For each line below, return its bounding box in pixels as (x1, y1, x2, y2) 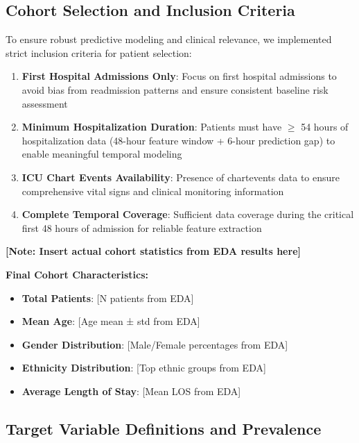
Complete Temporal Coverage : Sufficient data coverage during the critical (21, 207, 354, 221)
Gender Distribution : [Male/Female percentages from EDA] (21, 337, 288, 351)
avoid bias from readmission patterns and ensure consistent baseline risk (21, 82, 329, 97)
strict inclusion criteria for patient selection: (6, 45, 192, 60)
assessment (21, 96, 68, 110)
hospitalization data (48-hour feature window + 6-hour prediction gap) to (21, 133, 335, 147)
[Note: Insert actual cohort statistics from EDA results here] (6, 244, 301, 258)
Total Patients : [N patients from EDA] (21, 290, 194, 305)
